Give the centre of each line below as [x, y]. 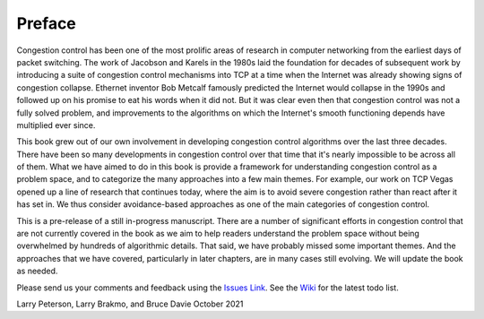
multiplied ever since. [56, 125]
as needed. [37, 271]
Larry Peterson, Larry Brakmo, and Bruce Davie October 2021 [130, 304]
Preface [46, 23]
